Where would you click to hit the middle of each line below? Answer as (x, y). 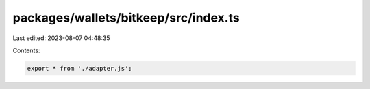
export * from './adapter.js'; (80, 68)
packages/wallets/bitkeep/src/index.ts (126, 18)
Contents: (26, 50)
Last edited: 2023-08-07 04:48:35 (61, 38)
